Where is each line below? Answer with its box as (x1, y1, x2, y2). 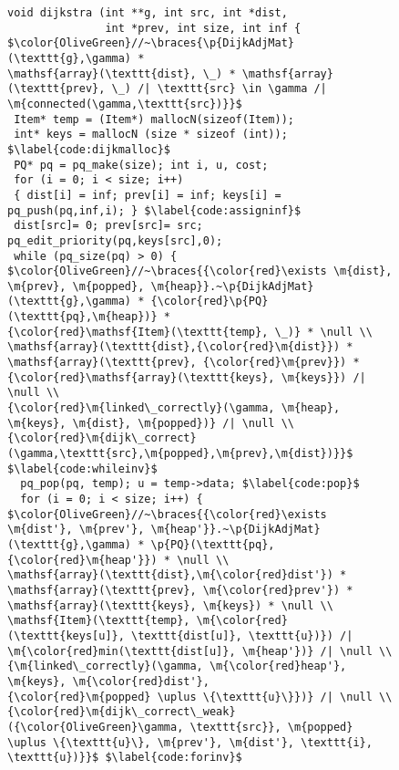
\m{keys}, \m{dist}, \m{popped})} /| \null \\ (7, 416, 294, 430)
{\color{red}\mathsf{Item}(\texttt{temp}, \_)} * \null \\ (7, 325, 373, 338)
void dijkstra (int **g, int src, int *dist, (7, 6, 288, 19)
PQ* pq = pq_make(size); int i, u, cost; (14, 158, 269, 172)
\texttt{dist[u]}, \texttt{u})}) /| (131, 629, 353, 642)
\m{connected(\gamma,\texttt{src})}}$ (7, 97, 242, 110)
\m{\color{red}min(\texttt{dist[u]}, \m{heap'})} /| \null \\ (7, 644, 393, 658)
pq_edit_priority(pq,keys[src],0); (7, 234, 223, 247)
